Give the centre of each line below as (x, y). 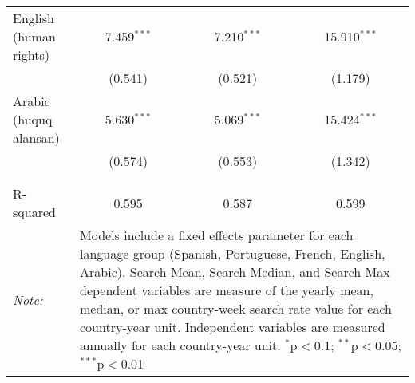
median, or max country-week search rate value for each (236, 308)
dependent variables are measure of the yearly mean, (227, 290)
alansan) (36, 138)
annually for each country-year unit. (180, 345)
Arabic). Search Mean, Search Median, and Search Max (235, 272)
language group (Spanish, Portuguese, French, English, (233, 253)
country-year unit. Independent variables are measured (233, 327)
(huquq (33, 119)
